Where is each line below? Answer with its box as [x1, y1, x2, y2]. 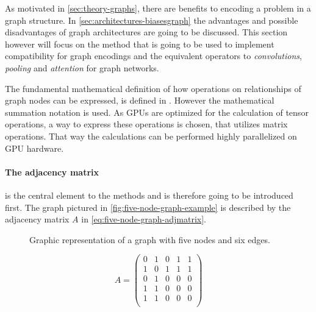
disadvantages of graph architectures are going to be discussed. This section [5, 26, 288, 38]
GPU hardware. [5, 141, 64, 154]
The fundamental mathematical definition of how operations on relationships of [5, 82, 301, 94]
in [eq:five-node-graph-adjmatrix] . [81, 213, 206, 225]
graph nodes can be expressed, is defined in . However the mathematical [5, 94, 275, 107]
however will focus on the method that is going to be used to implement [5, 37, 275, 50]
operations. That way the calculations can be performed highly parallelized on [5, 129, 297, 142]
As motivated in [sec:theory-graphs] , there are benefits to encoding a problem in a [5, 2, 311, 14]
